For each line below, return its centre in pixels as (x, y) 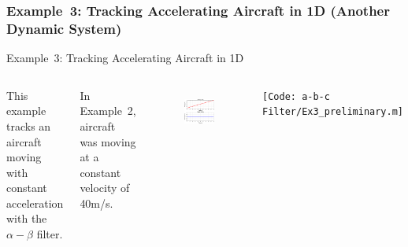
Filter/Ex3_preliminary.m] (333, 112)
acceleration (35, 203)
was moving (108, 141)
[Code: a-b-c (296, 96)
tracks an (29, 125)
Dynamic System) (64, 28)
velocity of (105, 188)
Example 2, (108, 111)
